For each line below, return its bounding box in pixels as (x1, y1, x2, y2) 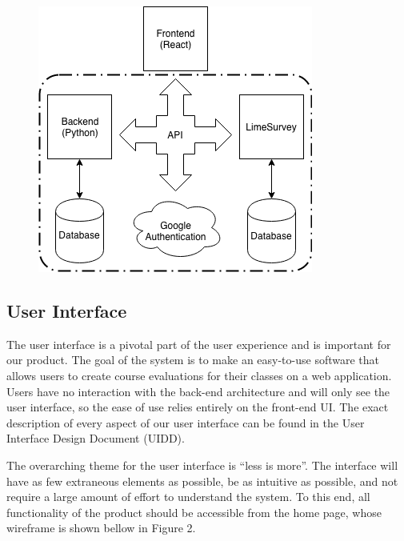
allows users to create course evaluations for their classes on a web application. (6, 367, 392, 383)
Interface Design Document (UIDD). (6, 430, 185, 447)
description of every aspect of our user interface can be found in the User (6, 414, 365, 431)
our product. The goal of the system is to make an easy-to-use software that (6, 351, 380, 368)
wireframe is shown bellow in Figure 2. (6, 519, 196, 536)
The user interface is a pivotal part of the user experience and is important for (6, 335, 391, 352)
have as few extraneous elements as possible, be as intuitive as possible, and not (6, 472, 398, 489)
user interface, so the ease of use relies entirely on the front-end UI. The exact (6, 399, 389, 415)
